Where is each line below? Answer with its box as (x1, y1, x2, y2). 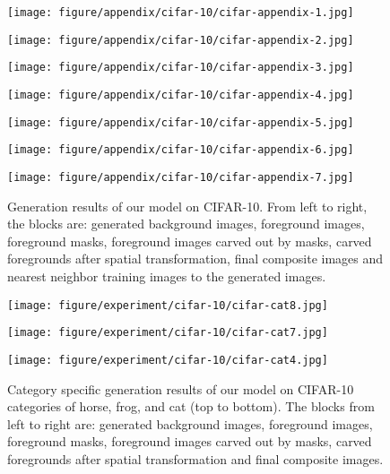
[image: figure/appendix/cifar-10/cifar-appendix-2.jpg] (7, 33, 354, 47)
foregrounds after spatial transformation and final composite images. (7, 449, 384, 468)
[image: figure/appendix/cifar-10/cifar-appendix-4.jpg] (7, 88, 354, 101)
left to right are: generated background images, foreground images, (7, 414, 373, 433)
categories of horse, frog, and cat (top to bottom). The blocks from (7, 397, 375, 416)
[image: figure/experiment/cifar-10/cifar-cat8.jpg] (7, 298, 328, 312)
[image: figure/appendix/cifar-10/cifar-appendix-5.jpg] (7, 116, 354, 129)
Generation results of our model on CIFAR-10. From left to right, (7, 196, 368, 215)
